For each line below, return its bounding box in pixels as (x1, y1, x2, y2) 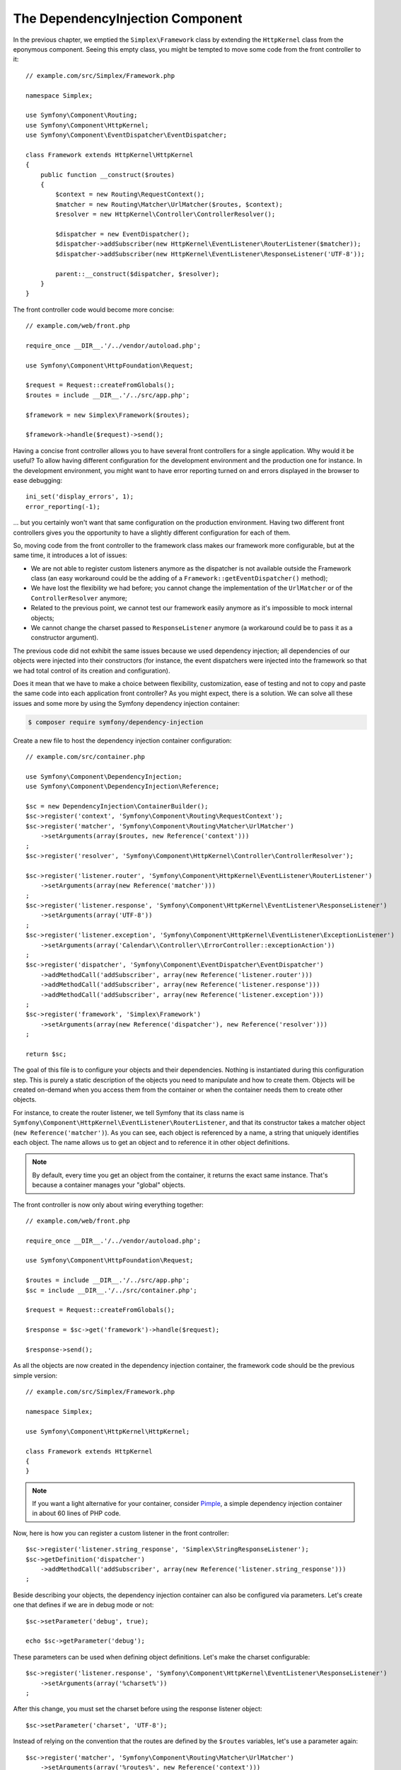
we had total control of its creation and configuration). (13, 666, 170, 675)
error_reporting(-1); (25, 503, 100, 510)
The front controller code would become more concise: (13, 305, 175, 314)
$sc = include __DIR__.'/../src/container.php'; (25, 1286, 197, 1294)
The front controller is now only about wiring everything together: (13, 1200, 204, 1209)
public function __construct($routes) (40, 171, 175, 178)
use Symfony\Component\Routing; (25, 111, 138, 120)
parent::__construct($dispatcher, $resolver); (55, 270, 220, 278)
